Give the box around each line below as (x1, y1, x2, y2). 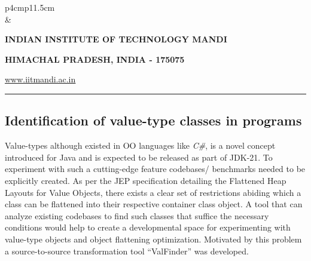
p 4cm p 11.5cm (5, 1, 55, 13)
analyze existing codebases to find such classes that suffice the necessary (5, 209, 269, 222)
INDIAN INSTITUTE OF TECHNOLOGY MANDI (5, 33, 227, 45)
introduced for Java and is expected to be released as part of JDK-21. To (5, 151, 273, 163)
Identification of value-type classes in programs (5, 111, 302, 130)
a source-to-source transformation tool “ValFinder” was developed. (5, 244, 249, 257)
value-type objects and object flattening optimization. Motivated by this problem (5, 232, 302, 245)
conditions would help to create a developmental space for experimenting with (5, 221, 291, 234)
